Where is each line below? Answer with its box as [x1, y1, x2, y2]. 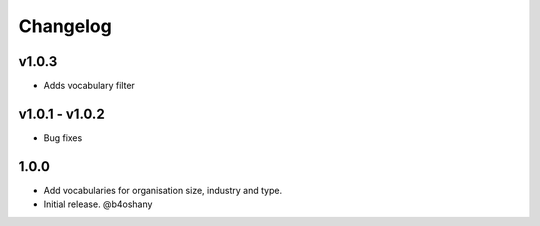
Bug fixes [43, 131, 83, 144]
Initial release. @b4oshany [43, 198, 153, 210]
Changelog [18, 15, 112, 37]
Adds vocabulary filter [43, 80, 135, 92]
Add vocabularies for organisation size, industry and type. [43, 184, 283, 196]
